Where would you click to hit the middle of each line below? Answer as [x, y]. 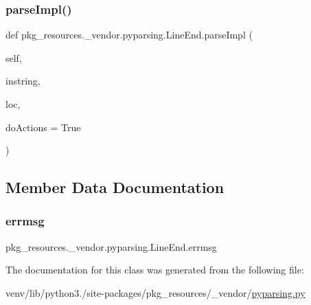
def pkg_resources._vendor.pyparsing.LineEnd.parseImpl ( [129, 35]
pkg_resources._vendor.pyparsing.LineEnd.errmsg [111, 246]
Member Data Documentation [115, 187]
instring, [23, 81]
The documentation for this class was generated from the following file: [155, 270]
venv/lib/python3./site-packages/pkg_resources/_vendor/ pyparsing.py [155, 292]
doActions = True [43, 127]
